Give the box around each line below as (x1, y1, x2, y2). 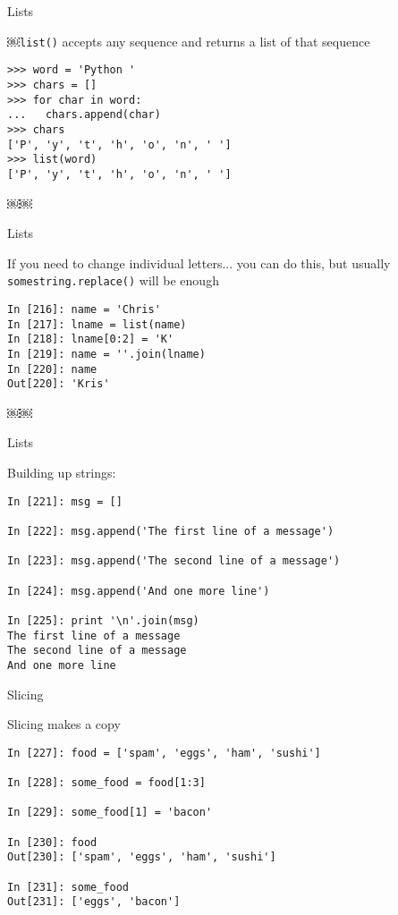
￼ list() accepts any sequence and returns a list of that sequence (7, 31, 370, 50)
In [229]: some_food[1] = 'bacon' (7, 806, 213, 819)
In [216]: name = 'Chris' (7, 302, 161, 316)
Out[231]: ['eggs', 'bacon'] (7, 895, 181, 909)
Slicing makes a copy (7, 715, 121, 733)
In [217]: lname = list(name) (7, 318, 187, 331)
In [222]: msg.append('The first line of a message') (7, 524, 334, 538)
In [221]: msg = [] (7, 495, 123, 508)
